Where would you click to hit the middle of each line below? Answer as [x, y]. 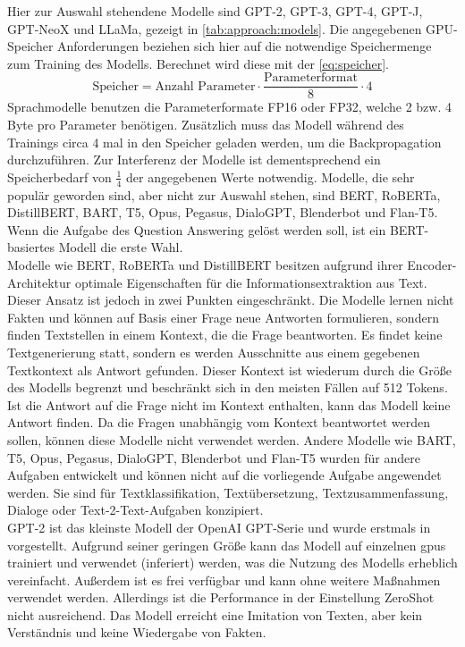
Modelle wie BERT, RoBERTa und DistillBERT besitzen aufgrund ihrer [205, 265]
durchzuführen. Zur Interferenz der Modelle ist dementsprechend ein [194, 160]
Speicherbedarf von [59, 176]
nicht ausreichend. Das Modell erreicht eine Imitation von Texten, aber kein [215, 614]
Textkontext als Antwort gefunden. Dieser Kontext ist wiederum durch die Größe [229, 370]
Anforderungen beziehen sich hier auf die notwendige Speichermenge [245, 46]
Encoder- [432, 265]
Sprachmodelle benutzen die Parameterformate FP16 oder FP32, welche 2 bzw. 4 [229, 107]
